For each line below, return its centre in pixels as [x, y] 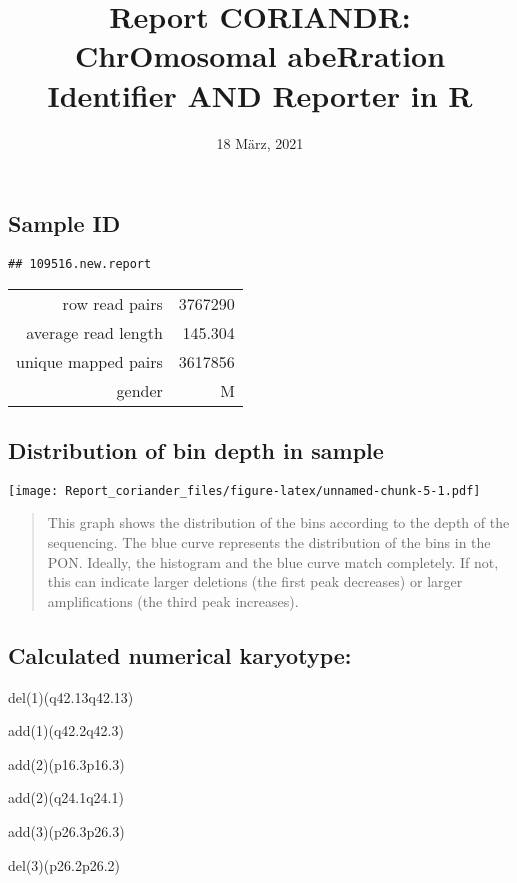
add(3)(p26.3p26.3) [66, 830]
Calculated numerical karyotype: [180, 654]
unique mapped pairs [89, 361]
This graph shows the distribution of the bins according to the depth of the [278, 522]
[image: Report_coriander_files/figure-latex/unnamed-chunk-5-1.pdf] [244, 490]
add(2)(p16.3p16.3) [66, 763]
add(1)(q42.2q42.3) [66, 730]
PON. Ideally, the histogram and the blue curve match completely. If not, [273, 561]
